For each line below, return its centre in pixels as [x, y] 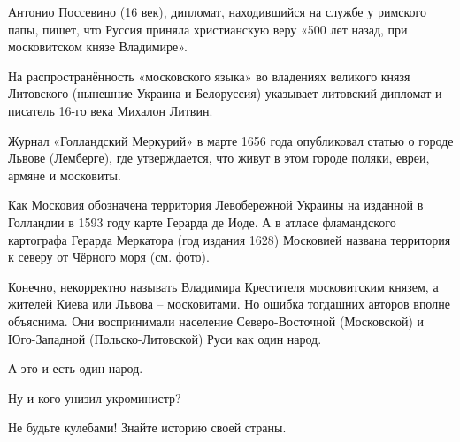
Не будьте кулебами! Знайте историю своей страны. [147, 427]
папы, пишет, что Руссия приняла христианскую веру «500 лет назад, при [208, 29]
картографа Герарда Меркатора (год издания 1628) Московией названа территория [230, 239]
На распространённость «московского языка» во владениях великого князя [209, 76]
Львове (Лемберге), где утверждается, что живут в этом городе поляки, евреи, [219, 158]
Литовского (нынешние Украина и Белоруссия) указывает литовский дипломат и [225, 93]
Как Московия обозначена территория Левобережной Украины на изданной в [216, 205]
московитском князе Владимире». [98, 46]
